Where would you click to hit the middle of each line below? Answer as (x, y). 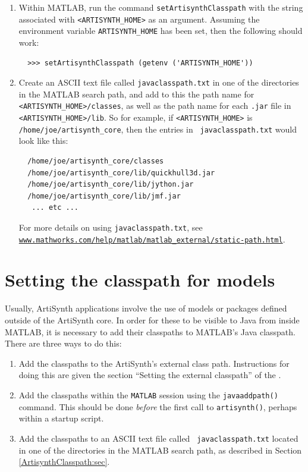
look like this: (43, 141)
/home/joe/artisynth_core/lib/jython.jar (111, 185)
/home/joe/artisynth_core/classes (96, 161)
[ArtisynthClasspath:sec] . (64, 462)
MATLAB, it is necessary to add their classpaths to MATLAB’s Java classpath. (150, 331)
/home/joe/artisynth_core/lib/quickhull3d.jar (121, 173)
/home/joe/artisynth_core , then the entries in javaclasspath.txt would (158, 129)
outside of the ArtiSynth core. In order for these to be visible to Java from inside (152, 320)
